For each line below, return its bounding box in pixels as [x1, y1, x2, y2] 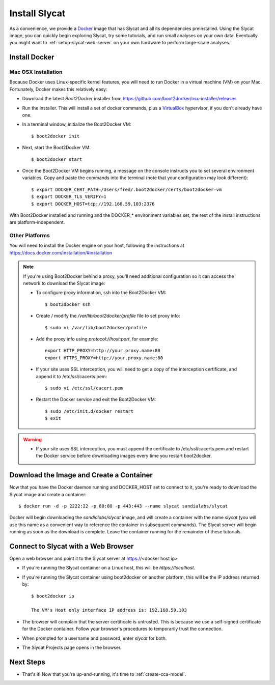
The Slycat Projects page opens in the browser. [22, 644, 122, 650]
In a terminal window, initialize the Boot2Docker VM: [22, 121, 132, 127]
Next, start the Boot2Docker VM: [22, 145, 91, 151]
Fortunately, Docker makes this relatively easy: [9, 86, 107, 92]
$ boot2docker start [31, 156, 82, 162]
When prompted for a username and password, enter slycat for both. [22, 635, 167, 641]
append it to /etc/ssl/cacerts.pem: [36, 373, 107, 379]
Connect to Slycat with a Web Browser [9, 542, 134, 551]
